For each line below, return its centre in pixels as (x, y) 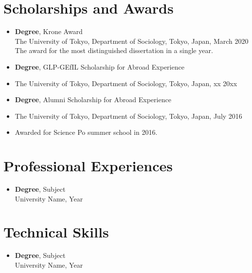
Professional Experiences (88, 166)
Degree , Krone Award (49, 31)
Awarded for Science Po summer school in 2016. (86, 132)
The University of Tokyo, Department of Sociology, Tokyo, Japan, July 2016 (128, 116)
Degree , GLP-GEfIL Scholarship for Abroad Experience (99, 66)
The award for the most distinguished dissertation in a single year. (114, 50)
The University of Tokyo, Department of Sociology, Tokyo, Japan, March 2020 (132, 41)
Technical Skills (56, 232)
